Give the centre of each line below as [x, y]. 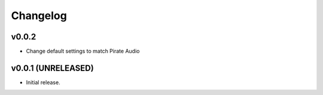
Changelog [39, 16]
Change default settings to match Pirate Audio [83, 51]
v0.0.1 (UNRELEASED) [52, 68]
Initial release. [43, 82]
